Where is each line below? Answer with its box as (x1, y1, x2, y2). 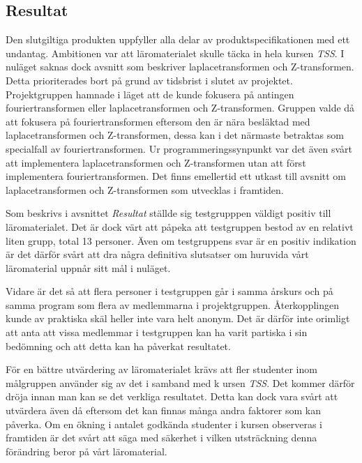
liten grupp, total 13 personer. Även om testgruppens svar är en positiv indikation (6, 233, 356, 248)
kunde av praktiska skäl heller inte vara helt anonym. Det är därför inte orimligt (6, 311, 350, 326)
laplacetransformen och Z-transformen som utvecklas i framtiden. (6, 182, 284, 197)
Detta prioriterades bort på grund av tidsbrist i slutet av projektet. (6, 73, 293, 87)
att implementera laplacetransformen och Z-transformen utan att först (6, 155, 306, 169)
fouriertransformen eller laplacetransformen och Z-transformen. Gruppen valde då (6, 100, 355, 115)
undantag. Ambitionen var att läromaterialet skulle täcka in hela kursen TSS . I (6, 45, 345, 60)
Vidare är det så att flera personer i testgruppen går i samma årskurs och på (6, 284, 333, 298)
